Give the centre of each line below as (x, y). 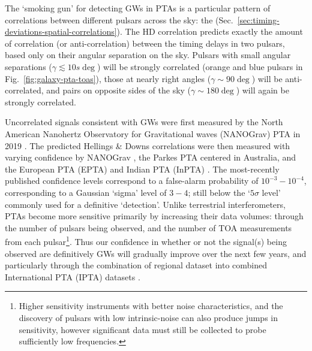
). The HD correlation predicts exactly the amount (210, 31)
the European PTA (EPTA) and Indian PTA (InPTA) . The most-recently (142, 169)
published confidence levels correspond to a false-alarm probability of (132, 181)
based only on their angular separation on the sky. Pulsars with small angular (148, 55)
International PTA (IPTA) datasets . (73, 276)
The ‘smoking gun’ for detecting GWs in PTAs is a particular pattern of (138, 8)
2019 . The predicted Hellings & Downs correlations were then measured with (148, 145)
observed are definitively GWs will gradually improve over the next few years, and (156, 253)
